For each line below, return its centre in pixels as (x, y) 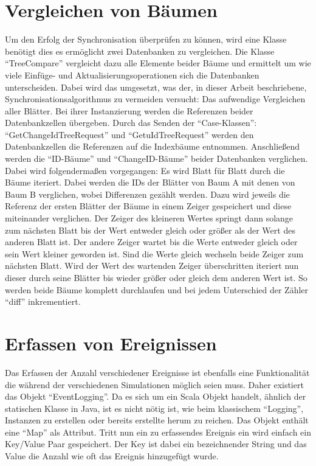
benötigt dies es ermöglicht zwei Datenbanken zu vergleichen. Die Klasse (140, 51)
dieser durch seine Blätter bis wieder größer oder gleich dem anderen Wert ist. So (156, 277)
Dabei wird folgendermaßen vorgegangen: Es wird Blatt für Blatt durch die (145, 170)
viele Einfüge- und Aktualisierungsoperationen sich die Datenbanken (132, 75)
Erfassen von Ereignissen (111, 343)
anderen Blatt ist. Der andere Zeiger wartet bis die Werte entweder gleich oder (151, 242)
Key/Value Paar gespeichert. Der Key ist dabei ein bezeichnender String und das (156, 444)
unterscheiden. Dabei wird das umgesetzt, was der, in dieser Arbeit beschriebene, (156, 87)
